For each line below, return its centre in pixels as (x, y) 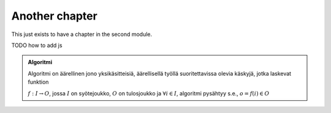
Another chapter (54, 16)
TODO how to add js (37, 45)
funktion (38, 82)
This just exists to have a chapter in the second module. (82, 34)
